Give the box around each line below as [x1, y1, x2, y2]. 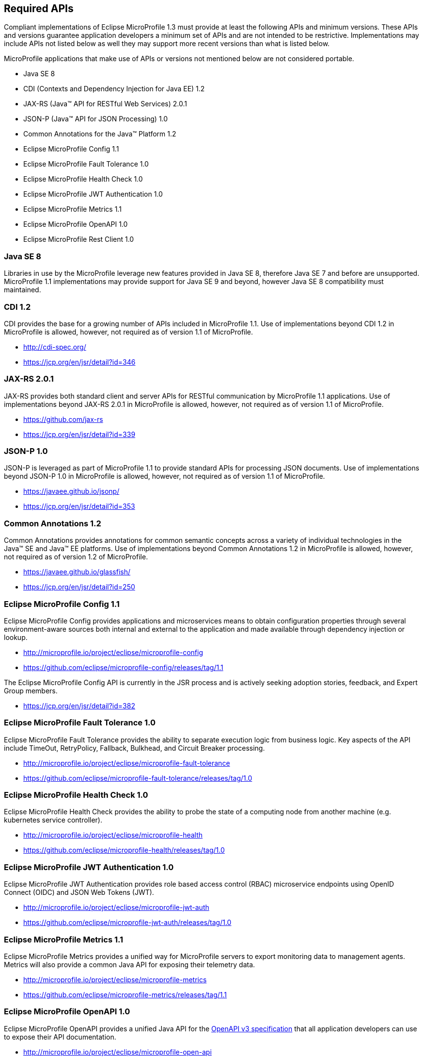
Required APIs [4, 2, 74, 15]
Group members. [4, 686, 58, 695]
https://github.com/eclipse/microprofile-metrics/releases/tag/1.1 [23, 990, 227, 999]
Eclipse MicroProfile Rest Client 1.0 [23, 235, 134, 244]
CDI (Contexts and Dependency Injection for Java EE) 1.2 [23, 84, 205, 93]
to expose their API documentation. [4, 1032, 116, 1041]
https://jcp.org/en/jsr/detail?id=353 [23, 502, 135, 511]
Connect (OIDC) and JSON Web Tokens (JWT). [4, 888, 154, 897]
